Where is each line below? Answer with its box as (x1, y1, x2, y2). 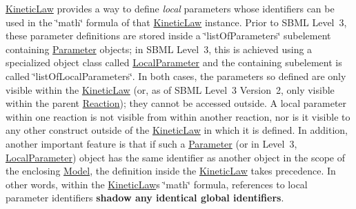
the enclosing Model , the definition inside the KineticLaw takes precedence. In (6, 163, 336, 178)
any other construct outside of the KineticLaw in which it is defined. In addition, (6, 123, 348, 137)
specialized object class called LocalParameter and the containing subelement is (6, 55, 342, 70)
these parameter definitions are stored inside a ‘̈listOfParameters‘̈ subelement (6, 28, 331, 43)
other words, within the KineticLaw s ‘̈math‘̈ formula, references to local (6, 177, 308, 191)
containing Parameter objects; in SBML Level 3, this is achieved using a (6, 41, 313, 56)
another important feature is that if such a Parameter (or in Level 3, (6, 136, 297, 150)
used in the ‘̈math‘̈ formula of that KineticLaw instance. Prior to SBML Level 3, (6, 14, 347, 29)
